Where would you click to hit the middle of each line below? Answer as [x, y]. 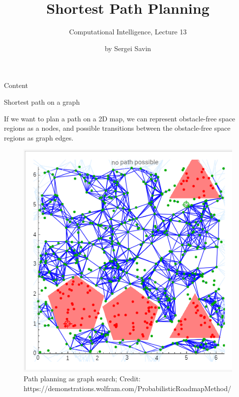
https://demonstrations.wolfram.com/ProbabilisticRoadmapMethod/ [128, 388]
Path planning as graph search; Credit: [82, 379]
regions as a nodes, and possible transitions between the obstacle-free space [117, 128]
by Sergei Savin [128, 48]
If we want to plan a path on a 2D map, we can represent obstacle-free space [119, 118]
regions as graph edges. [39, 137]
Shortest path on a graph [42, 101]
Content [16, 85]
